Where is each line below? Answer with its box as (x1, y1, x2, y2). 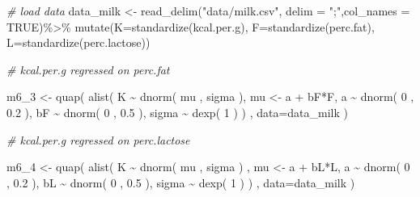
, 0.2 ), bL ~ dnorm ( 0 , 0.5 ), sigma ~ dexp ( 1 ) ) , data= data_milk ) (6, 174, 355, 191)
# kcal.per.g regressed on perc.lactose (6, 131, 190, 148)
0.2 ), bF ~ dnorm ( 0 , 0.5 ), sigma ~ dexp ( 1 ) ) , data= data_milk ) (6, 103, 348, 120)
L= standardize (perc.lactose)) (6, 34, 151, 51)
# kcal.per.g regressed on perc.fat (6, 61, 170, 78)
